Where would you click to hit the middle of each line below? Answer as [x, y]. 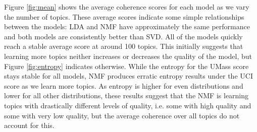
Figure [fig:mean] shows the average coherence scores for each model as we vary [127, 7]
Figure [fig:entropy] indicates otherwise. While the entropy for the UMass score [126, 66]
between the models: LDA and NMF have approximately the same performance [127, 26]
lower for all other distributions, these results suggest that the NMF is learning [126, 95]
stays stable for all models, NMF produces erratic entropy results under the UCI [128, 76]
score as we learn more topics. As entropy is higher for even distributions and [124, 85]
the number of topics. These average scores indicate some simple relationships [124, 16]
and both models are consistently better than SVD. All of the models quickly [123, 36]
